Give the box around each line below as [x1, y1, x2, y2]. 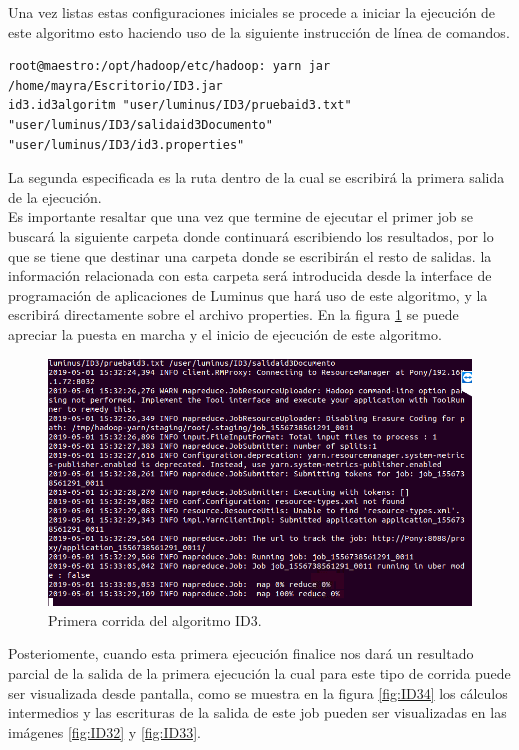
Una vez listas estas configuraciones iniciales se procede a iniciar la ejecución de [8, 2, 496, 22]
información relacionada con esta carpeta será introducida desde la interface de [8, 265, 492, 286]
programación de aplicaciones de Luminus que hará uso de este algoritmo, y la [8, 284, 488, 305]
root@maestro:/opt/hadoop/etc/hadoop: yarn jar [8, 59, 331, 74]
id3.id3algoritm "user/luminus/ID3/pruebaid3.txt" [8, 98, 352, 113]
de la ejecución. [8, 186, 102, 207]
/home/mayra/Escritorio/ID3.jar [8, 78, 223, 93]
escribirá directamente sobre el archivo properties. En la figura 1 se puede [8, 304, 459, 325]
